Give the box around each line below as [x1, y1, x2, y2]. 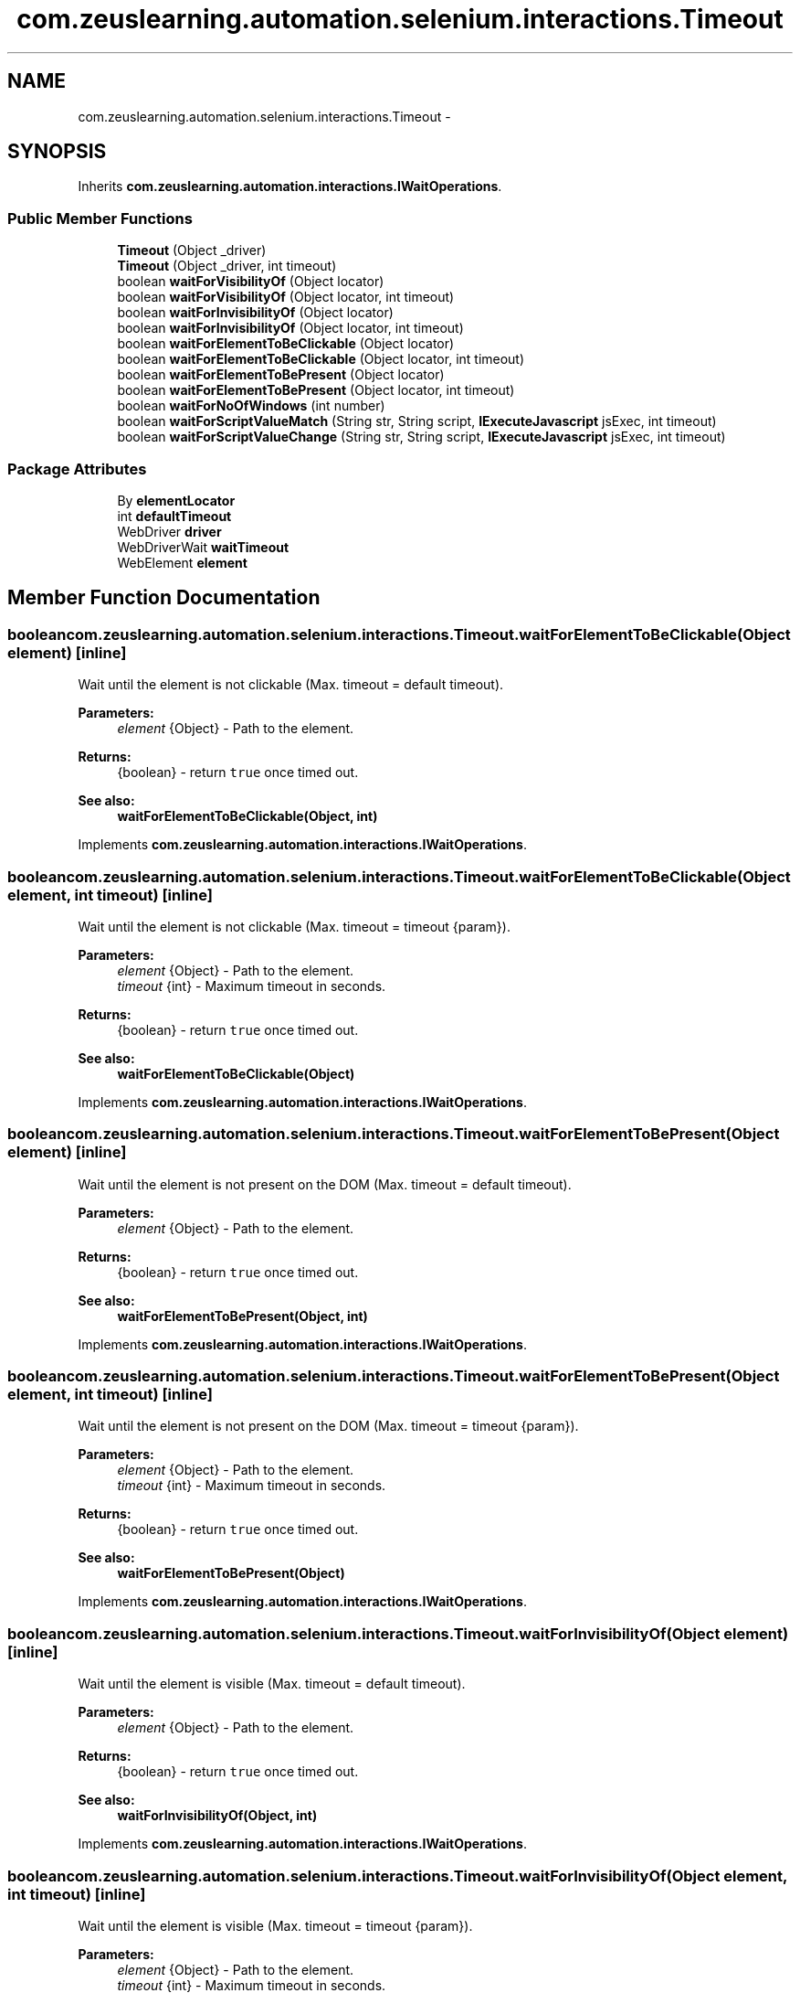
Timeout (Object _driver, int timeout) [117, 258, 337, 274]
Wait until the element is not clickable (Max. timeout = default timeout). [78, 677, 504, 693]
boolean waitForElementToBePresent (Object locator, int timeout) [117, 382, 515, 399]
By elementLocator [117, 492, 236, 508]
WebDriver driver [117, 523, 222, 539]
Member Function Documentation [7, 586, 321, 610]
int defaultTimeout [117, 507, 232, 524]
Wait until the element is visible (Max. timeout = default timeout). [78, 1676, 466, 1692]
